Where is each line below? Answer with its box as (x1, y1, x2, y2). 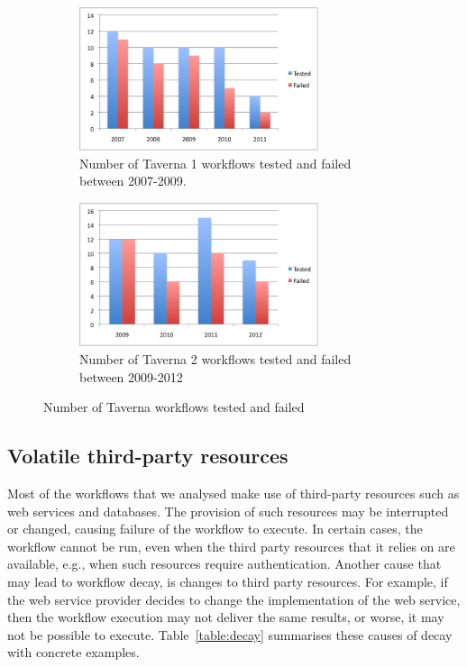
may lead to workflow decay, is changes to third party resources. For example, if (7, 571, 448, 590)
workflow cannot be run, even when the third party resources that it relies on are (7, 536, 455, 555)
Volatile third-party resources (7, 442, 288, 470)
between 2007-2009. (79, 171, 187, 190)
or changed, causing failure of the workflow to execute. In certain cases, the (7, 519, 423, 538)
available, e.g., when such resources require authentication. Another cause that (7, 554, 442, 573)
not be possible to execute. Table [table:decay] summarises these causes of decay (7, 625, 453, 644)
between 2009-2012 (79, 367, 183, 386)
